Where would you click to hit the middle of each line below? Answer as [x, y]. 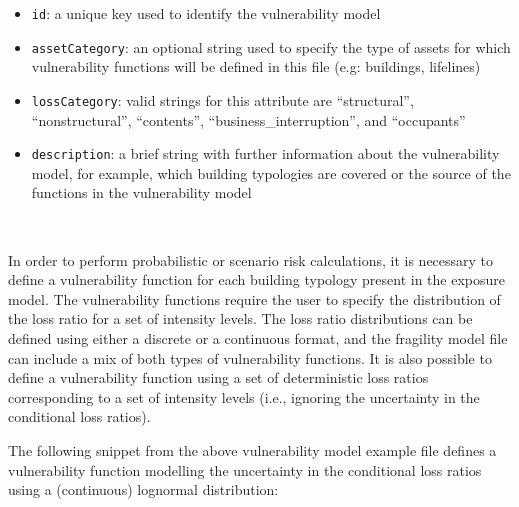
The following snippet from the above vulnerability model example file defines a [252, 449]
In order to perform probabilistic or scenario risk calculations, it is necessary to [251, 259]
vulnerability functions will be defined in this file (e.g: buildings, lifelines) [256, 66]
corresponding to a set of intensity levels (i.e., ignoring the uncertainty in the [244, 396]
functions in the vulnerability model [141, 192]
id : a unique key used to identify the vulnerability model [206, 13]
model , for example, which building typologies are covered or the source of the [271, 172]
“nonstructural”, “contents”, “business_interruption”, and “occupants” [248, 119]
